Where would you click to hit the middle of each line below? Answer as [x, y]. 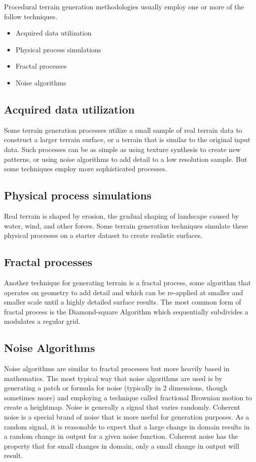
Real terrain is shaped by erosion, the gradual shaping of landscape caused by [122, 215]
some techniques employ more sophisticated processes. [86, 169]
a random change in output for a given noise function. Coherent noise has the [121, 436]
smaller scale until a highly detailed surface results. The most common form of [123, 302]
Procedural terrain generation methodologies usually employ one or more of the [124, 6]
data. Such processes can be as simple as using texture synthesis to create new [122, 149]
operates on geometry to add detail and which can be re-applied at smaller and [124, 292]
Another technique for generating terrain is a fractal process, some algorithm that [128, 282]
